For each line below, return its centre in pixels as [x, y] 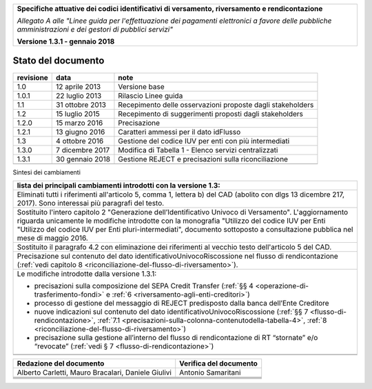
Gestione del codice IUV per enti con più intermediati [204, 141]
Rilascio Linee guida [151, 95]
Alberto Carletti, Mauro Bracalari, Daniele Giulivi [94, 372]
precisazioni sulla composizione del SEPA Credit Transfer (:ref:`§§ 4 [144, 286]
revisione [32, 77]
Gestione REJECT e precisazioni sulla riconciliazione [203, 159]
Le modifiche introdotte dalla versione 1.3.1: [87, 274]
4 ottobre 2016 [80, 141]
